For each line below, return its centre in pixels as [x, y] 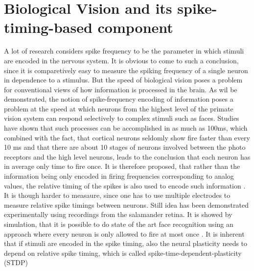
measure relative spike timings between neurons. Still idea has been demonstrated [126, 204]
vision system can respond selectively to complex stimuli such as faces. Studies [122, 118]
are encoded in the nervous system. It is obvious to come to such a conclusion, [121, 60]
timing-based [48, 27]
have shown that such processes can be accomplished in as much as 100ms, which [126, 128]
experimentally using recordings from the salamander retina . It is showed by [118, 214]
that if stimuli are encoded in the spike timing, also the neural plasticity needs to [126, 243]
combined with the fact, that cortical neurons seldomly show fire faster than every [127, 137]
